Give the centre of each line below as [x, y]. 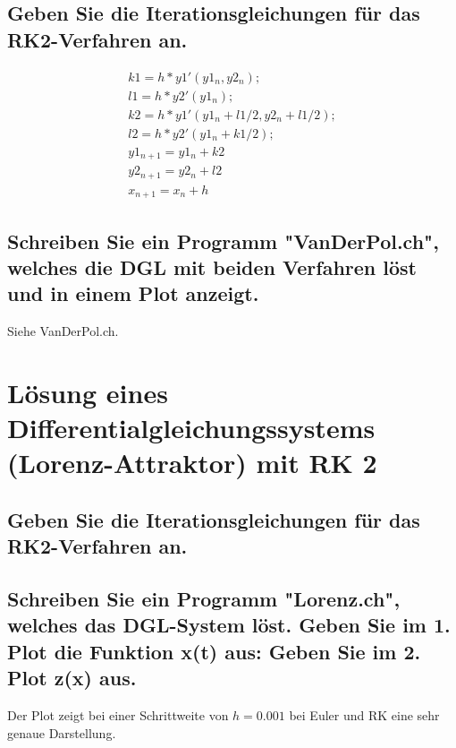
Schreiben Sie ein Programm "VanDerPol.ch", [223, 241]
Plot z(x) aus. [72, 678]
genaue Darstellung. [62, 732]
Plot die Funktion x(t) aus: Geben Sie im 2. [214, 651]
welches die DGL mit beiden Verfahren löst [212, 267]
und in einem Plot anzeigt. [133, 293]
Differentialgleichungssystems [191, 428]
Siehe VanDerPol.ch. [63, 331]
